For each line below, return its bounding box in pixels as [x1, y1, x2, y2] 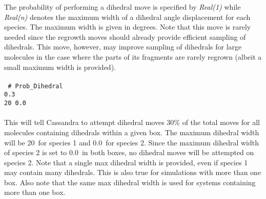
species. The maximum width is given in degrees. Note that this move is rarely [4, 21, 251, 32]
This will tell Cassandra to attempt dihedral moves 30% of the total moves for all [4, 117, 260, 128]
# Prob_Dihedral [8, 82, 63, 90]
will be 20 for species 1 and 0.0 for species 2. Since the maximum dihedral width [4, 137, 259, 147]
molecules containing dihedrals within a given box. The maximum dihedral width [4, 127, 259, 137]
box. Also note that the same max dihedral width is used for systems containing [4, 177, 256, 187]
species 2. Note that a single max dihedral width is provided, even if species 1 [4, 157, 248, 167]
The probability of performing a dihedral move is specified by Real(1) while [4, 2, 241, 12]
